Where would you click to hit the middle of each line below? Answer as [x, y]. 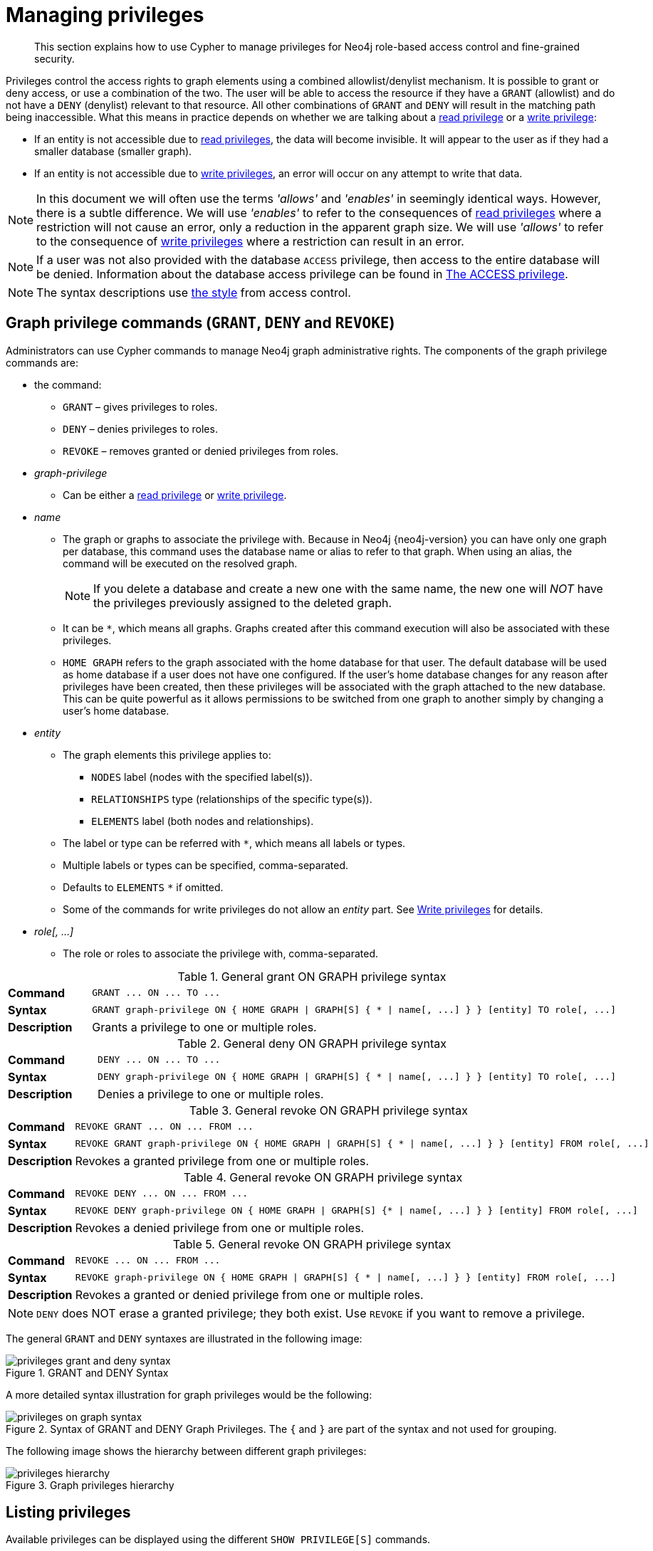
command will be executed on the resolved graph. [180, 563]
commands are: [42, 362]
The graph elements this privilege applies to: [167, 755]
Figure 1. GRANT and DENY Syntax [87, 1372]
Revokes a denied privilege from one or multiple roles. [220, 1227]
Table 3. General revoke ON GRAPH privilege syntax [328, 1110]
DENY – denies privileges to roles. [140, 429]
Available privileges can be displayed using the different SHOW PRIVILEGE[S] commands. [218, 1540]
